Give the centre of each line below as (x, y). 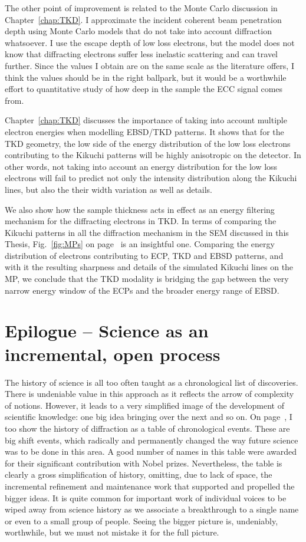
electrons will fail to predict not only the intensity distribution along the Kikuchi (151, 178)
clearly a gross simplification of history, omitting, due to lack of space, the (139, 474)
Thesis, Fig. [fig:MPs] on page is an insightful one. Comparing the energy (140, 244)
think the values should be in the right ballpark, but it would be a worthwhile (146, 77)
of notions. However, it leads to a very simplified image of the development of (144, 405)
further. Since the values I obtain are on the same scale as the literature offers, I (149, 65)
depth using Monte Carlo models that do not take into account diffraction (138, 31)
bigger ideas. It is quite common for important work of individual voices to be (146, 497)
